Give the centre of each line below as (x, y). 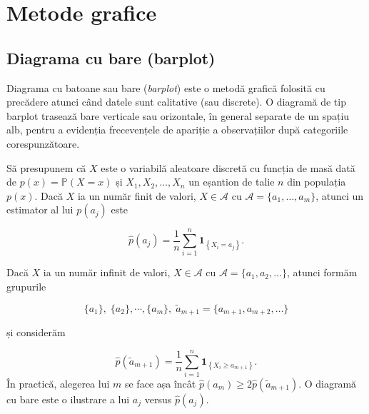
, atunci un (340, 195)
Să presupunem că (46, 167)
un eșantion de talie (232, 182)
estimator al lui (40, 209)
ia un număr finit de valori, (137, 195)
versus (158, 399)
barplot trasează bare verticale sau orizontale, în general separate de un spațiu (178, 115)
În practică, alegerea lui (58, 384)
